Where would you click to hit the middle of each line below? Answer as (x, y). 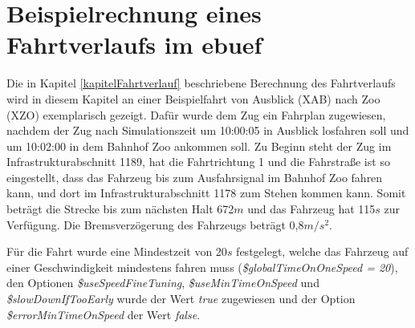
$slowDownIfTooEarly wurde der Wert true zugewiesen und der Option (181, 299)
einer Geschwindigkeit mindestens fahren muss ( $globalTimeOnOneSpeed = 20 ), (202, 267)
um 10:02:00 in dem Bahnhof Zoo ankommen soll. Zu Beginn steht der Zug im (199, 146)
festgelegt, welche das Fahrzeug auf (322, 251)
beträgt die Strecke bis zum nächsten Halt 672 (120, 209)
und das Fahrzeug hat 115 (311, 209)
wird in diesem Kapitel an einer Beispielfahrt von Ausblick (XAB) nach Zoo (193, 98)
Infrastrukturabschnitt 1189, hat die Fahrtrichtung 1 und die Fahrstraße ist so (198, 162)
